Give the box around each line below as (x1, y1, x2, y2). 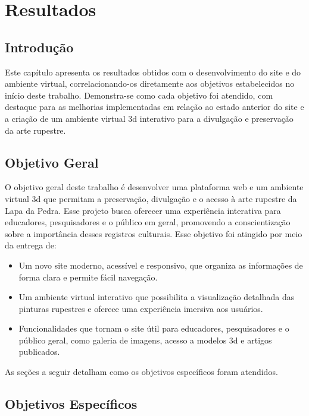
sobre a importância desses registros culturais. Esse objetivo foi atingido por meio (5, 227, 302, 239)
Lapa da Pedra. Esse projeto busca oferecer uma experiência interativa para (5, 204, 281, 216)
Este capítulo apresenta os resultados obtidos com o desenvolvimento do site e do (5, 65, 301, 78)
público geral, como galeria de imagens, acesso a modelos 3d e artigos (18, 333, 272, 346)
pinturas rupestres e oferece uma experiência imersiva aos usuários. (18, 302, 263, 314)
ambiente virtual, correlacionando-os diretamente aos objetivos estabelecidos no (5, 77, 295, 90)
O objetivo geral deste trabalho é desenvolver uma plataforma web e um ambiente (5, 181, 304, 193)
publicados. (18, 345, 60, 358)
